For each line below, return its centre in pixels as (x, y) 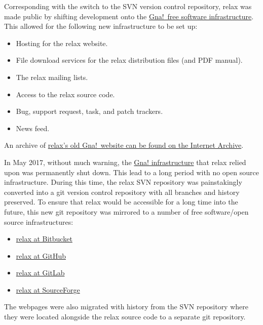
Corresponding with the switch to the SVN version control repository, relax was (128, 6)
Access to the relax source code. (65, 94)
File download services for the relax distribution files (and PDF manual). (129, 60)
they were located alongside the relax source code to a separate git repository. (125, 317)
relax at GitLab (40, 273)
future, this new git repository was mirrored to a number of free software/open (126, 211)
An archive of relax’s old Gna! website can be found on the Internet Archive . (124, 145)
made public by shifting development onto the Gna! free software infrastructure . (129, 16)
